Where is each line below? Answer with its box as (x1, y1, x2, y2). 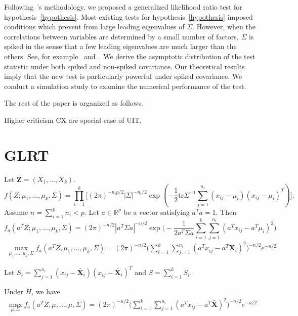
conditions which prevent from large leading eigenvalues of (4, 21, 185, 32)
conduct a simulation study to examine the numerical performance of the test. (4, 80, 246, 91)
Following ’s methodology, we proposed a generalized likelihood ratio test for (4, 2, 242, 12)
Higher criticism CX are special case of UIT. (4, 114, 142, 125)
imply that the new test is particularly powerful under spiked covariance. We (4, 71, 242, 81)
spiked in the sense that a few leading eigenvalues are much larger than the (4, 41, 237, 52)
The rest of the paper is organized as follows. (4, 98, 143, 108)
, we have (31, 286, 60, 296)
